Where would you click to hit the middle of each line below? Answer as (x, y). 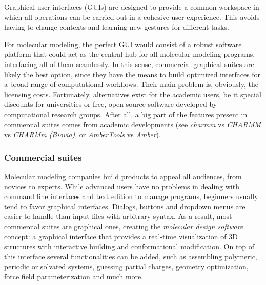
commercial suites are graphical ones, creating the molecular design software (124, 226)
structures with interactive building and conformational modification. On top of (129, 246)
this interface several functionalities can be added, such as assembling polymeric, (131, 256)
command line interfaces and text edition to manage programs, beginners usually (131, 196)
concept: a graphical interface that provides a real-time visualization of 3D (121, 236)
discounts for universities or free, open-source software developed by (111, 104)
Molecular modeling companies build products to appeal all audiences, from (123, 176)
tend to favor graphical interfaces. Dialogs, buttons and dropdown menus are (125, 206)
